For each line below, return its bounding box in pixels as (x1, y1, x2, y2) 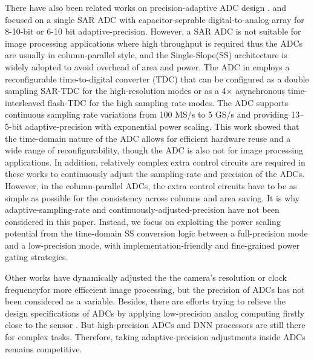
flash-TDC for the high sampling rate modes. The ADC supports (47, 96, 289, 109)
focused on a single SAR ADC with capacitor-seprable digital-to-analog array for (5, 13, 304, 25)
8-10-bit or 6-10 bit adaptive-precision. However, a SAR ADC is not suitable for (5, 25, 301, 38)
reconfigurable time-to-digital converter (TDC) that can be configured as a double (5, 72, 309, 85)
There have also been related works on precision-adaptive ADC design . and (5, 1, 286, 13)
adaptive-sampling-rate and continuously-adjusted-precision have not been (5, 203, 280, 216)
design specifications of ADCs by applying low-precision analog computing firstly (5, 306, 305, 319)
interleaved (5, 96, 45, 109)
